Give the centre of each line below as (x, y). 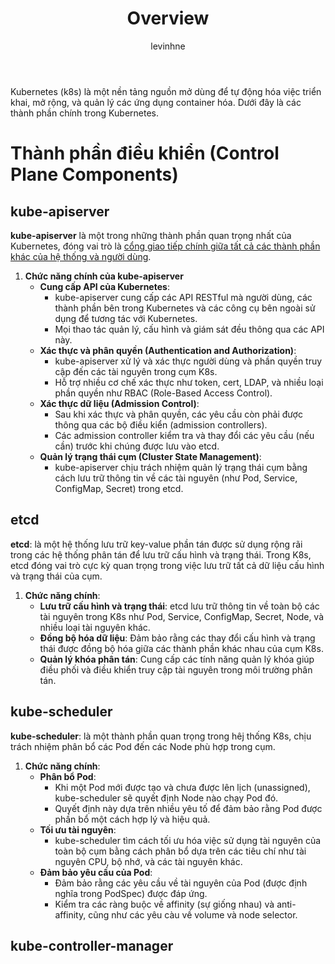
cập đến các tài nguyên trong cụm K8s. (136, 371)
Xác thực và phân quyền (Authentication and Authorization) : (168, 350)
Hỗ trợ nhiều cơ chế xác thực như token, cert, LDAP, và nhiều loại (189, 382)
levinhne (168, 46)
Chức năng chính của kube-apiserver (104, 276)
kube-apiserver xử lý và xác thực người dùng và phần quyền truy (188, 361)
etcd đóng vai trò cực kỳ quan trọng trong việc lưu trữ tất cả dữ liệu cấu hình (167, 565)
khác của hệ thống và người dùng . (81, 256)
